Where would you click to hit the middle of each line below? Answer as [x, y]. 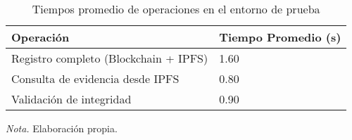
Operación [40, 37]
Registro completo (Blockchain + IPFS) [110, 58]
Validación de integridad [71, 99]
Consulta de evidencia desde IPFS [95, 78]
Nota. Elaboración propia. [62, 128]
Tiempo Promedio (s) [280, 37]
